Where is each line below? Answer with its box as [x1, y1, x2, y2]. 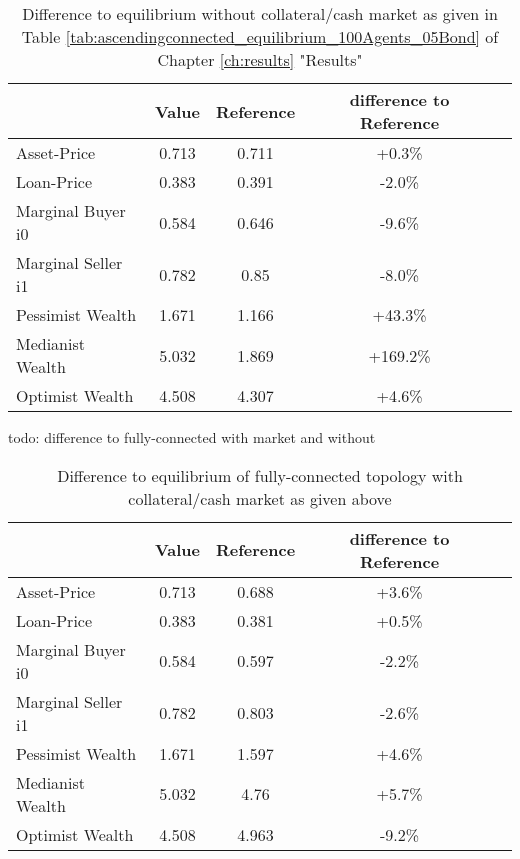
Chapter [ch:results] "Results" [157, 48, 363, 71]
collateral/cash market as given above [128, 486, 392, 510]
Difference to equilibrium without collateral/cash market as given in [22, 2, 498, 25]
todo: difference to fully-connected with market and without [8, 427, 376, 447]
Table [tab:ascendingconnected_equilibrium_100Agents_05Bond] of [21, 25, 499, 48]
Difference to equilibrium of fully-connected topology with [57, 463, 463, 487]
